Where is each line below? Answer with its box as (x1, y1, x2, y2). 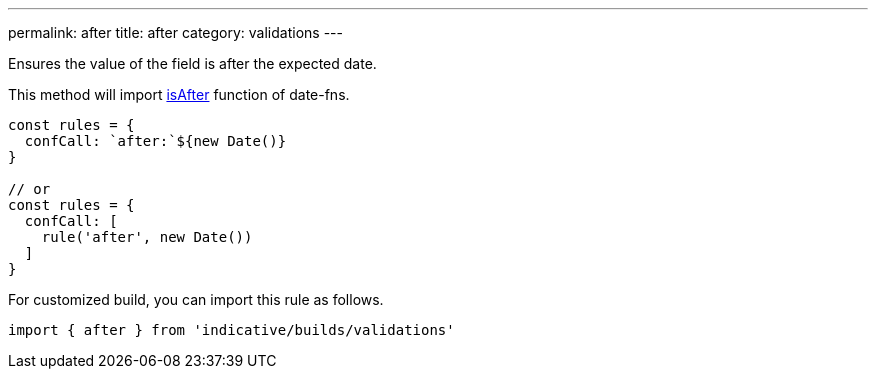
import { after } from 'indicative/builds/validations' (8, 322, 455, 338)
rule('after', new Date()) (41, 229, 253, 245)
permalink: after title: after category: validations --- (8, 24, 343, 41)
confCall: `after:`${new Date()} (24, 133, 287, 149)
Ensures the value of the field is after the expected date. (8, 55, 377, 72)
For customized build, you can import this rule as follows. (8, 291, 384, 308)
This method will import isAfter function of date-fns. (8, 86, 350, 103)
